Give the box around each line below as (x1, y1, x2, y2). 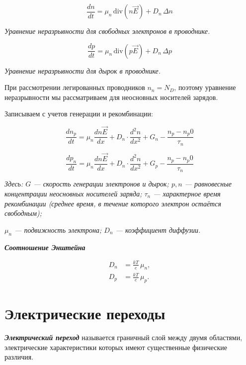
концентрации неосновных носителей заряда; (4, 188, 142, 198)
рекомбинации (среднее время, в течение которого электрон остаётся (4, 198, 221, 208)
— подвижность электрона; (14, 224, 102, 235)
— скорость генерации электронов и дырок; (33, 179, 169, 189)
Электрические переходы (4, 303, 165, 324)
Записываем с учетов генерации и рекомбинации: (4, 108, 153, 119)
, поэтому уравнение (174, 82, 236, 92)
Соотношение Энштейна (4, 242, 85, 252)
